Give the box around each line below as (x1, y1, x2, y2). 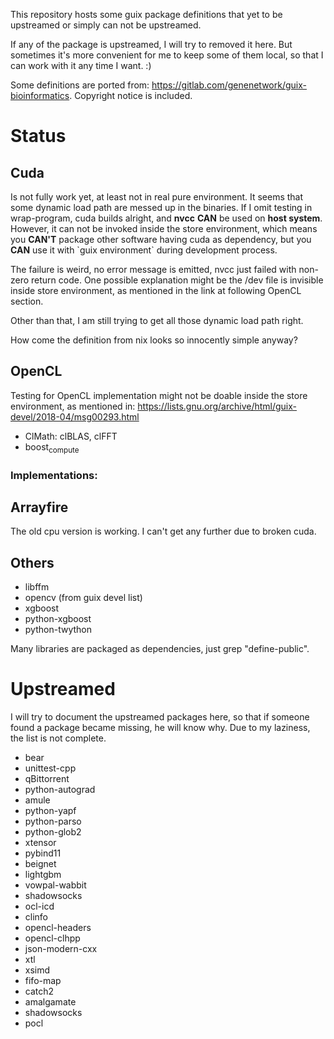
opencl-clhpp (24, 932, 81, 944)
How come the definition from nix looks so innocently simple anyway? (10, 334, 298, 346)
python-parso (24, 815, 82, 828)
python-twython (24, 624, 92, 636)
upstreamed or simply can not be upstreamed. (10, 19, 202, 31)
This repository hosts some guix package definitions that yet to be (10, 9, 283, 20)
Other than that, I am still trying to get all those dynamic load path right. (10, 315, 304, 326)
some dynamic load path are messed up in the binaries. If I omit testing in (10, 202, 313, 213)
